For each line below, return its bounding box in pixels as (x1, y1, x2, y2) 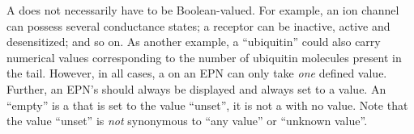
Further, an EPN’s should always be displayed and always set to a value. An (6, 80, 386, 97)
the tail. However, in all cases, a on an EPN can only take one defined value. (6, 65, 387, 82)
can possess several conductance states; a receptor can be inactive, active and (6, 17, 391, 34)
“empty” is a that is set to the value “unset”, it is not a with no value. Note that (6, 96, 408, 113)
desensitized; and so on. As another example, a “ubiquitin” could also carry (6, 33, 381, 50)
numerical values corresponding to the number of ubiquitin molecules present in (6, 48, 402, 65)
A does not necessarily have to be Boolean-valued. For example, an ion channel (6, 2, 399, 18)
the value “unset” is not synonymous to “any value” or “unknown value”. (6, 112, 368, 129)
